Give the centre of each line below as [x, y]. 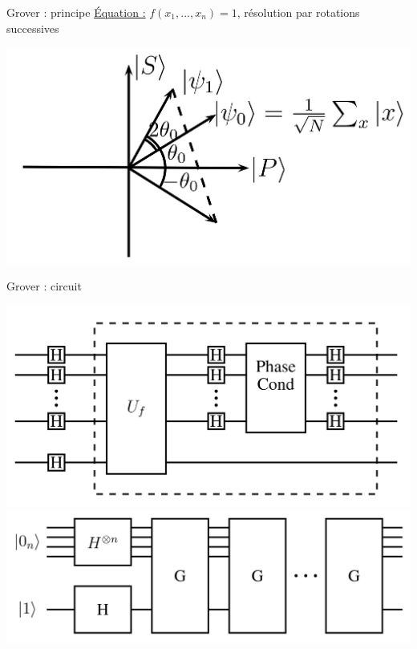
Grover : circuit [44, 286]
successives [33, 28]
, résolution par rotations [298, 12]
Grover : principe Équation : [76, 12]
